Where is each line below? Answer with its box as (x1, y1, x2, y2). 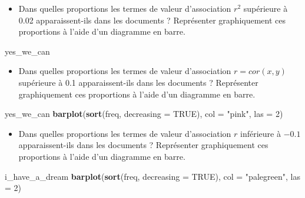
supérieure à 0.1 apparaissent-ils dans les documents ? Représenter (18, 76, 258, 88)
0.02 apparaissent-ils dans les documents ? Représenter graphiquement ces (18, 14, 286, 26)
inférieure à (240, 127, 281, 139)
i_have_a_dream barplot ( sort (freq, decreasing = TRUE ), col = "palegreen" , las (5, 170, 300, 182)
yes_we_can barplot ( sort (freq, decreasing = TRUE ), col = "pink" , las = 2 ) (5, 108, 283, 120)
